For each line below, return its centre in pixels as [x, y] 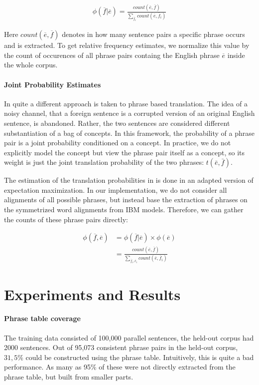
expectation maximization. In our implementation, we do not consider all [116, 190]
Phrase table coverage [42, 318]
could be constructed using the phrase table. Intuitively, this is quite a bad [140, 357]
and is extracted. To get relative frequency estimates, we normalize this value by [127, 45]
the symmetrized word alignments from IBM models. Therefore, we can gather [124, 209]
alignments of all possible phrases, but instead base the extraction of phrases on [126, 199]
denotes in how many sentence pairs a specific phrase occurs [153, 34]
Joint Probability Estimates [53, 84]
